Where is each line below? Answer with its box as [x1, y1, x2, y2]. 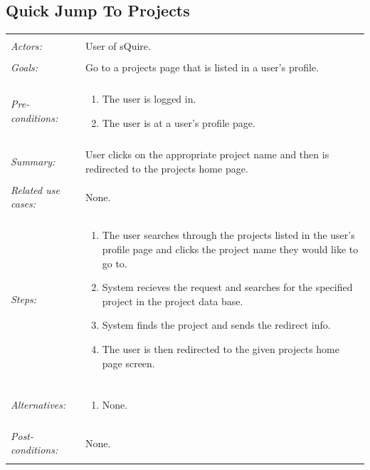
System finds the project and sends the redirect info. [102, 317, 331, 332]
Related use [11, 182, 60, 197]
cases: [11, 196, 36, 211]
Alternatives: [11, 397, 66, 412]
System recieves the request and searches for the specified [102, 280, 353, 295]
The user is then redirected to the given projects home [102, 342, 339, 357]
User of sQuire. [85, 39, 151, 53]
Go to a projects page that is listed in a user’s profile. [85, 60, 319, 75]
